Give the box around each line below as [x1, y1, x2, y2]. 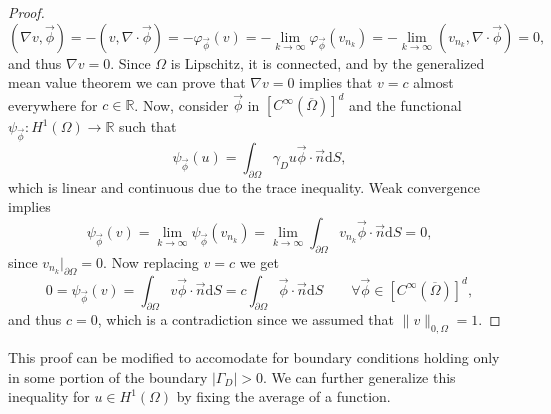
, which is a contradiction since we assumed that [97, 309, 395, 330]
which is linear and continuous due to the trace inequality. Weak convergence [8, 176, 480, 197]
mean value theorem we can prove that [8, 72, 246, 93]
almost [413, 72, 454, 93]
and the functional [349, 94, 462, 115]
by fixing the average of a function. [176, 386, 391, 407]
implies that [299, 72, 373, 93]
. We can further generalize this [262, 366, 456, 387]
